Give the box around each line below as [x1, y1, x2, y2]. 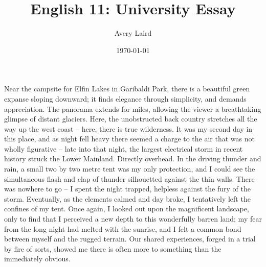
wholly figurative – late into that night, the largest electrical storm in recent [4, 143, 243, 154]
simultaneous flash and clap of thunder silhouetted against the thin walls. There [4, 173, 255, 184]
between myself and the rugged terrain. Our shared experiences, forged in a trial [4, 233, 256, 244]
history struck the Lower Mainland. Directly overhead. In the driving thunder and [4, 153, 261, 164]
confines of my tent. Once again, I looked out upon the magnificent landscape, [4, 203, 249, 214]
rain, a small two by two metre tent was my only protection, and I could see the [4, 163, 255, 174]
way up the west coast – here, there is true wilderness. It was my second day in [4, 123, 253, 134]
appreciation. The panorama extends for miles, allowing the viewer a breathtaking [4, 103, 261, 114]
